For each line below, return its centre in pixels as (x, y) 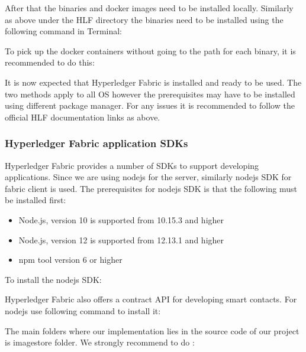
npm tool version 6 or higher (70, 260)
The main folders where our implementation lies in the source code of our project (152, 330)
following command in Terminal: (64, 31)
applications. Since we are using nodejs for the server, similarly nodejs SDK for (148, 177)
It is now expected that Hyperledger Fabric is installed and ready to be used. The (153, 82)
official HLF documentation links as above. (83, 117)
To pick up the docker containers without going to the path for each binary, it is (150, 50)
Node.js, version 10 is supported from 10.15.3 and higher (121, 219)
